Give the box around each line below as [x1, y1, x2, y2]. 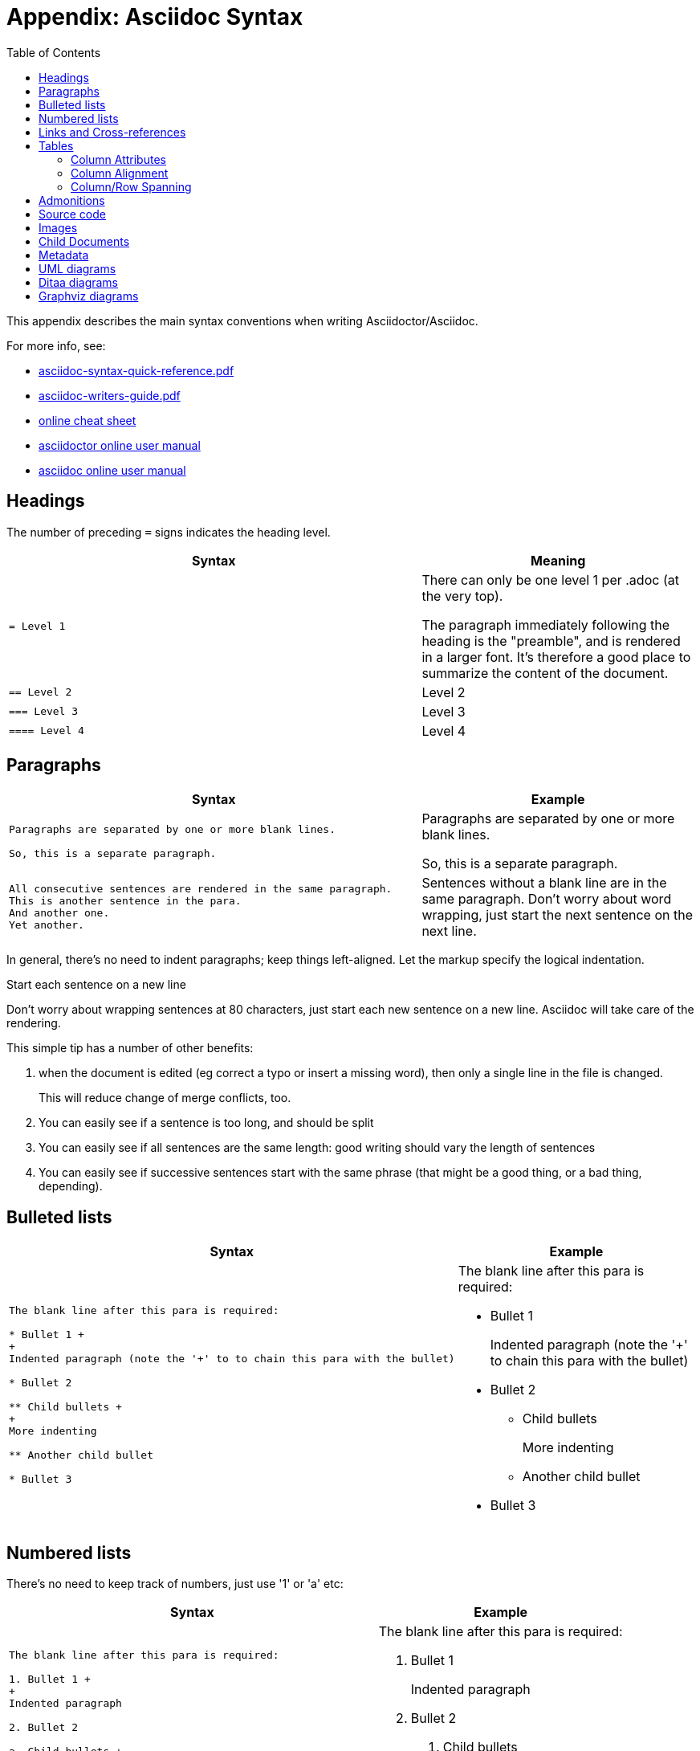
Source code [39, 206, 106, 221]
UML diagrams [39, 261, 116, 276]
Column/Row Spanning [71, 179, 192, 194]
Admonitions [39, 193, 105, 207]
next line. [421, 923, 477, 940]
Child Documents [39, 234, 130, 248]
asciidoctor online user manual [39, 438, 201, 452]
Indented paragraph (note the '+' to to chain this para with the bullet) [9, 1352, 455, 1365]
